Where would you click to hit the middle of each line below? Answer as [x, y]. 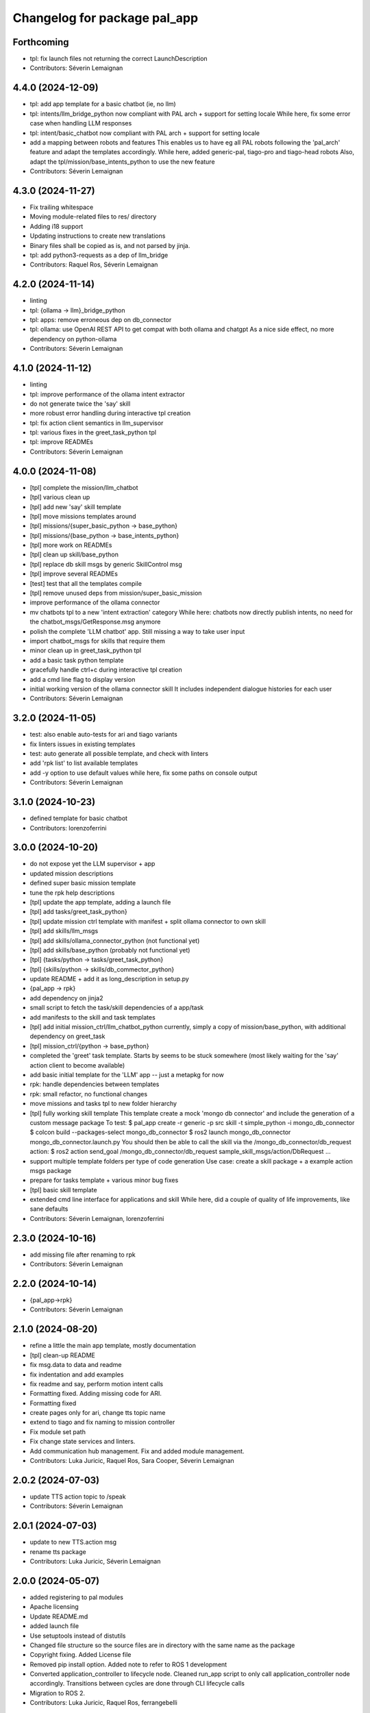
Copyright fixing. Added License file [81, 1655]
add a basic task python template [77, 660]
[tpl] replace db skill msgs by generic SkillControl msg [106, 564]
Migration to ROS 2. [58, 1693]
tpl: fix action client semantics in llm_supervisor [97, 423]
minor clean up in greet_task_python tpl [86, 650]
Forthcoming [41, 42]
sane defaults [49, 1209]
